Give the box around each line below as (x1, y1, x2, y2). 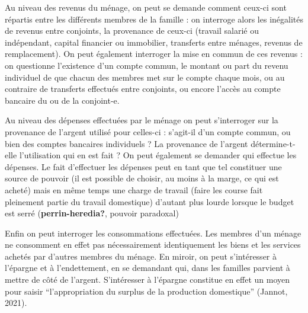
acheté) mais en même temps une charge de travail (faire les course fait (5, 183, 263, 196)
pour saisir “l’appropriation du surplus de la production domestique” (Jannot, (5, 285, 288, 297)
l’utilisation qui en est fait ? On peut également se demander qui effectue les (19, 149, 297, 161)
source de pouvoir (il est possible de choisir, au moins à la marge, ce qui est (5, 172, 279, 184)
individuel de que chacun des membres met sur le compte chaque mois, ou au (5, 71, 285, 83)
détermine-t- (251, 137, 296, 149)
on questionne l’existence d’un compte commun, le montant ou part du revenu (5, 59, 288, 71)
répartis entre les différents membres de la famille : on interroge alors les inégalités (5, 12, 303, 25)
